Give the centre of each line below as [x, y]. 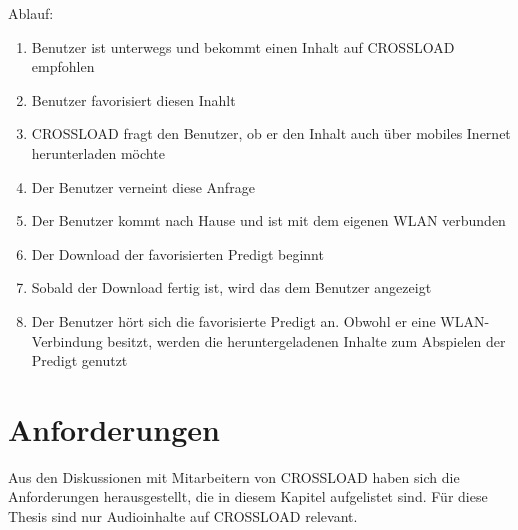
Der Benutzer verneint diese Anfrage [143, 186]
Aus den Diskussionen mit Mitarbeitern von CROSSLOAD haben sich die [234, 476]
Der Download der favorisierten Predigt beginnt [177, 253]
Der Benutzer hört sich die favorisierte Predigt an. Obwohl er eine [233, 320]
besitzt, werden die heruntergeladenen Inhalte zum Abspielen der [306, 340]
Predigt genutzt [79, 360]
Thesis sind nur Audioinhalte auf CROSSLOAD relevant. [183, 516]
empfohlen [63, 66]
